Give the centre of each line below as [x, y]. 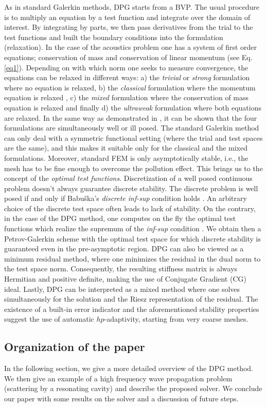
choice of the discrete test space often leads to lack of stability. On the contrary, [130, 208]
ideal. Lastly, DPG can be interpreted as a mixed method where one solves [122, 289]
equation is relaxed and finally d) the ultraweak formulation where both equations [133, 107]
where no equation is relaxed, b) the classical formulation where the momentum [130, 87]
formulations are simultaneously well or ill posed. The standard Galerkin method [132, 128]
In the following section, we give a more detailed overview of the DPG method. [129, 368]
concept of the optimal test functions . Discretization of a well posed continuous [128, 178]
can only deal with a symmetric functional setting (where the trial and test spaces [133, 137]
